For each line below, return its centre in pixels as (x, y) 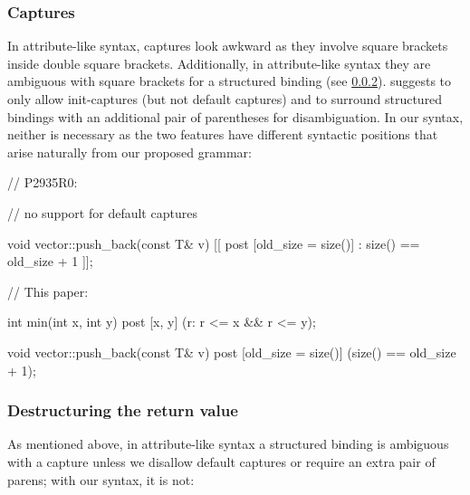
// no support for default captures (102, 212)
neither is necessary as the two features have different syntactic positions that (223, 134)
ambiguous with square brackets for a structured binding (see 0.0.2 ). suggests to (230, 81)
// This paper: (48, 291)
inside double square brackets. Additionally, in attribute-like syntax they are (219, 63)
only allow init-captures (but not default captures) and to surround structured (225, 99)
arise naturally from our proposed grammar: (129, 152)
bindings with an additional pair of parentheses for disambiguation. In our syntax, (235, 116)
